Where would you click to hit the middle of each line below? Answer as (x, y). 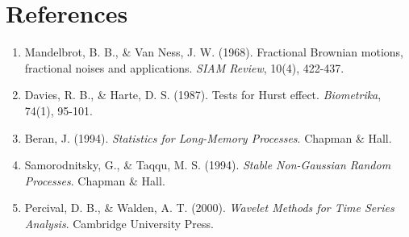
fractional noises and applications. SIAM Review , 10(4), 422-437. (184, 67)
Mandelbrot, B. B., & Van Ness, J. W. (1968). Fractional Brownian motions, (214, 52)
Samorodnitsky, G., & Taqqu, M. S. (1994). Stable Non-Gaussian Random (208, 165)
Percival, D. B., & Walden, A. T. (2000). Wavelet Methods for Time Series (209, 208)
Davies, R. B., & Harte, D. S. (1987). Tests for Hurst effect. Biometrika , (203, 95)
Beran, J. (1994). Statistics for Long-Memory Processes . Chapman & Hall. (208, 137)
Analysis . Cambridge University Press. (119, 223)
